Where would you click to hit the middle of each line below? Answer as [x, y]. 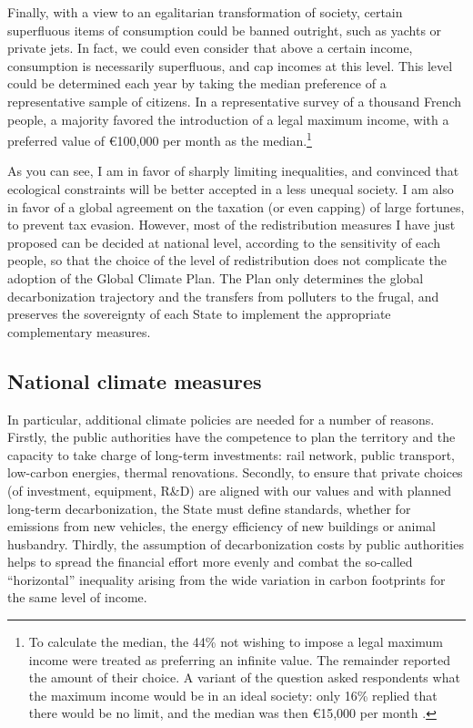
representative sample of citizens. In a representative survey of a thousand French [235, 101]
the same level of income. [77, 597]
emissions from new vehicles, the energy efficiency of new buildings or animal [222, 526]
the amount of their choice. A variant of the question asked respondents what [244, 677]
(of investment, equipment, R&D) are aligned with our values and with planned [229, 490]
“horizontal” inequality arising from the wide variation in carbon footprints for [226, 579]
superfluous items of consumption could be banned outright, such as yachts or [225, 30]
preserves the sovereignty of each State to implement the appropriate [199, 314]
